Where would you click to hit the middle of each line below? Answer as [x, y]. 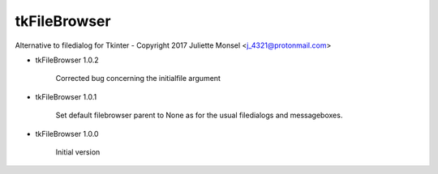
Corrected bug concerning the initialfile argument [138, 79]
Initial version [78, 152]
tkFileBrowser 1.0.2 [67, 60]
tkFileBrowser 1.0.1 [66, 96]
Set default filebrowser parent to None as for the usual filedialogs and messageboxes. [199, 115]
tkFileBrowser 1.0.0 [67, 134]
